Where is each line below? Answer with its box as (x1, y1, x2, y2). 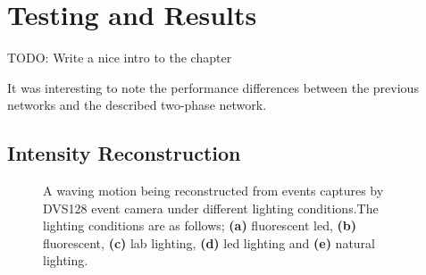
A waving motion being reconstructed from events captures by (43, 181, 384, 200)
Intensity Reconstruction (7, 139, 241, 167)
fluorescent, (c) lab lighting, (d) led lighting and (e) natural (43, 233, 375, 252)
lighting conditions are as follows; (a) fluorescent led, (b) (43, 216, 356, 235)
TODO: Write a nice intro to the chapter (7, 48, 232, 67)
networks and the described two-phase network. (7, 96, 267, 114)
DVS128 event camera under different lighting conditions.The (43, 198, 379, 217)
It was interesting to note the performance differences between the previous (7, 78, 419, 96)
